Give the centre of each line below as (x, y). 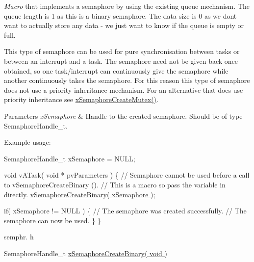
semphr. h (19, 237)
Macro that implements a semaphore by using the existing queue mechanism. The (127, 6)
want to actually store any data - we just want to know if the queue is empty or (124, 25)
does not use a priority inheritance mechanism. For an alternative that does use (124, 90)
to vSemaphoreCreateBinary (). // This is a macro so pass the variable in (115, 184)
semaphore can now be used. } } (52, 220)
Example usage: (27, 142)
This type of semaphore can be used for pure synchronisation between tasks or (122, 51)
